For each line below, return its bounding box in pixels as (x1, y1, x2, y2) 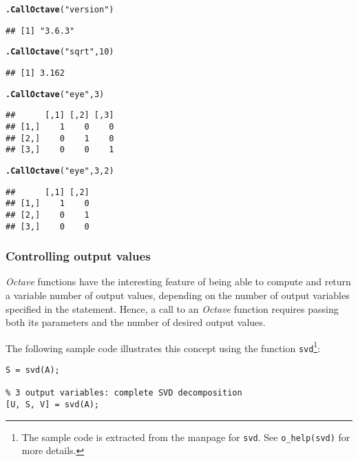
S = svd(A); (6, 365, 60, 376)
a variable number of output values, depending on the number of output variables (6, 288, 350, 302)
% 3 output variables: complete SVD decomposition (6, 388, 242, 398)
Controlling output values (6, 247, 151, 265)
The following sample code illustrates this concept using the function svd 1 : (6, 338, 321, 355)
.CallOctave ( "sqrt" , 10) (6, 47, 114, 57)
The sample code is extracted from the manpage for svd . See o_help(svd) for (21, 429, 350, 444)
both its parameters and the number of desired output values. (6, 315, 266, 329)
